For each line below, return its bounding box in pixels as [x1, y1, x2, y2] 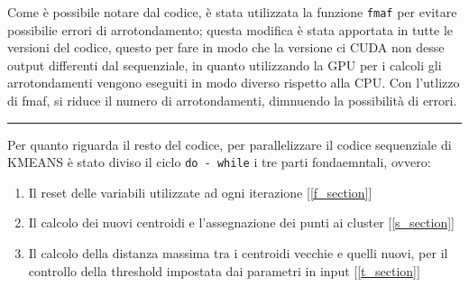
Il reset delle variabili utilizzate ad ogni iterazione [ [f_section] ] [28, 182, 372, 201]
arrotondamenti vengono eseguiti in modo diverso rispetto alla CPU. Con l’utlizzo [7, 73, 460, 92]
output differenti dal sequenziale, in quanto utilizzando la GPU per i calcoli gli [7, 55, 442, 74]
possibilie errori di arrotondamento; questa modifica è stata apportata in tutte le [7, 20, 454, 39]
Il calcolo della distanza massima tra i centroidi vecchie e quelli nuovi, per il [28, 244, 448, 263]
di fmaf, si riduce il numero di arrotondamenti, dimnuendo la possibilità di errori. [7, 91, 457, 110]
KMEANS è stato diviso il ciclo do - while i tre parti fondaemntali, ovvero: [7, 153, 431, 171]
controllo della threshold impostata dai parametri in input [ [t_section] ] [28, 261, 420, 280]
